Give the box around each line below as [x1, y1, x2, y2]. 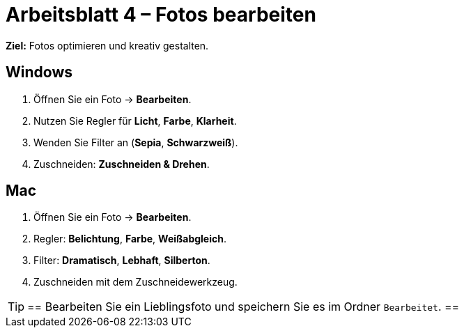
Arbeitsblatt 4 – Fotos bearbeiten [6, 3, 316, 26]
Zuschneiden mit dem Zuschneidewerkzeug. [33, 276, 238, 288]
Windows [6, 63, 72, 82]
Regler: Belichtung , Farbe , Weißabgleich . [33, 233, 226, 245]
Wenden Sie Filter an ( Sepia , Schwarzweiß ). [33, 136, 238, 148]
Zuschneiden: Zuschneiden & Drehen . [33, 157, 210, 170]
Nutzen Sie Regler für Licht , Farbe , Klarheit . [33, 114, 237, 127]
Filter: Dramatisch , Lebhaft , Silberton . [33, 254, 210, 267]
